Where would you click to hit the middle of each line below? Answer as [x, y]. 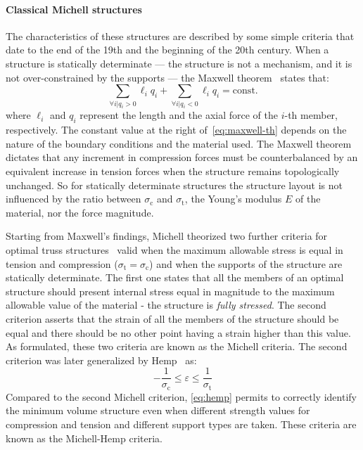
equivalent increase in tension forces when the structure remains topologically [173, 171]
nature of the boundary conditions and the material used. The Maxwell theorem [179, 143]
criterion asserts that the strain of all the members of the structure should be [172, 318]
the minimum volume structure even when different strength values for [158, 410]
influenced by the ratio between [74, 199]
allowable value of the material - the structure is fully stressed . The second [166, 305]
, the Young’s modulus [233, 199]
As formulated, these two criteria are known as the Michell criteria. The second [177, 346]
